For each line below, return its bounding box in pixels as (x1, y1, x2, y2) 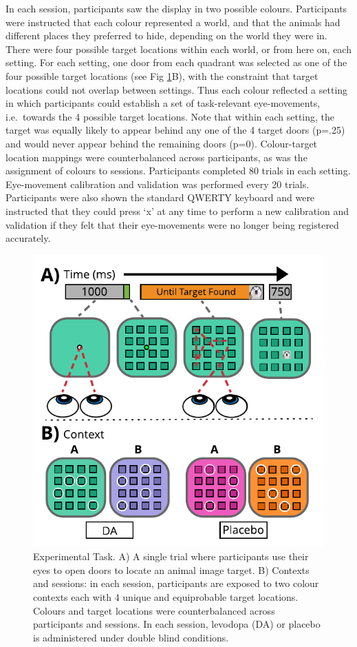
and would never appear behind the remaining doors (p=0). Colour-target (6, 136, 318, 150)
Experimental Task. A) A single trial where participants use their (33, 549, 309, 564)
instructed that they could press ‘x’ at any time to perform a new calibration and (6, 203, 349, 218)
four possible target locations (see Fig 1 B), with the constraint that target (6, 68, 318, 83)
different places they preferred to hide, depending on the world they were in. (6, 28, 327, 43)
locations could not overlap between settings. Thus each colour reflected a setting (6, 82, 348, 96)
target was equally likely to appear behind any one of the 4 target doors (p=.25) (6, 123, 345, 137)
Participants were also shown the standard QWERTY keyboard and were (6, 190, 315, 205)
